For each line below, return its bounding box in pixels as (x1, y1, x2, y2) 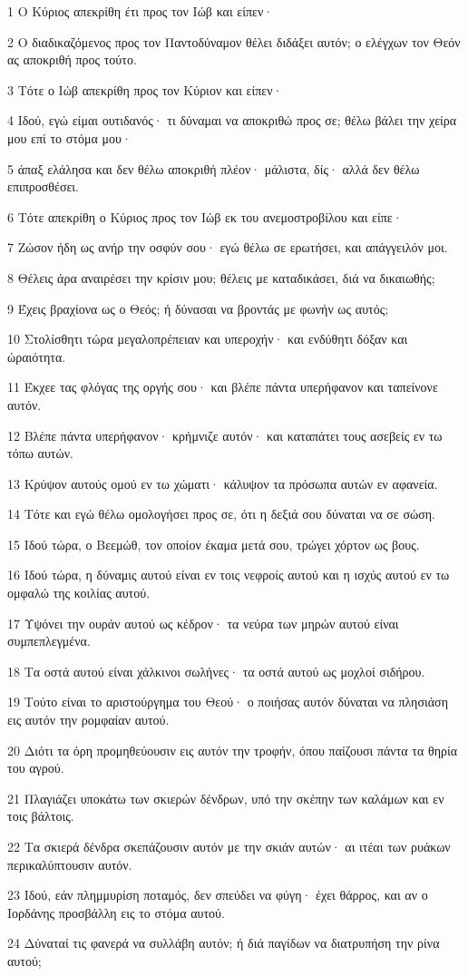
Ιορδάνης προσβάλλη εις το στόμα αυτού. (7, 903, 225, 922)
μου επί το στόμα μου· (7, 128, 132, 147)
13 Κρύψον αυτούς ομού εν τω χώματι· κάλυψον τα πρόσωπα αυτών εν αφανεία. (7, 473, 438, 493)
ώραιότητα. (7, 346, 66, 366)
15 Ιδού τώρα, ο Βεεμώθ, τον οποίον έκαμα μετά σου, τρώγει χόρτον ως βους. (7, 534, 420, 553)
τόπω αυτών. (7, 444, 73, 463)
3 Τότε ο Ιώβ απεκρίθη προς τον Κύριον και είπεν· (7, 80, 283, 99)
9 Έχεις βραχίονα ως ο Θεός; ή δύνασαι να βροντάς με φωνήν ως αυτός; (7, 298, 389, 317)
